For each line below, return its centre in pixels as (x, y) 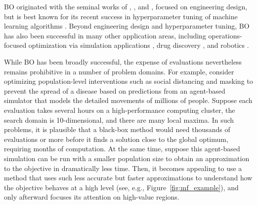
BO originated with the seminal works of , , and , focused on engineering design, (126, 6)
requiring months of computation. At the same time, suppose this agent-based (122, 149)
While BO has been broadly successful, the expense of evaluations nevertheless (123, 61)
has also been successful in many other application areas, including (105, 35)
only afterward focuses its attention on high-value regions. (92, 197)
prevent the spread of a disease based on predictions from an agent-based (115, 90)
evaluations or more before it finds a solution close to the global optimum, (116, 139)
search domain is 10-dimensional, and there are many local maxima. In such (119, 120)
